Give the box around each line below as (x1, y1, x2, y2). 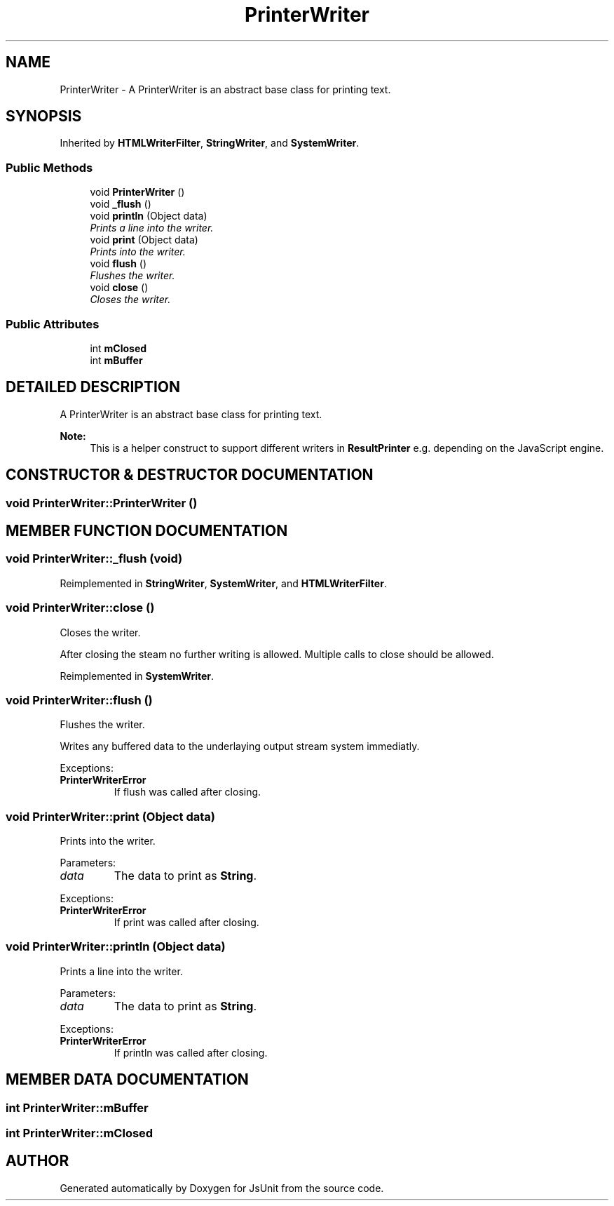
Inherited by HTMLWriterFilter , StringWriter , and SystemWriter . (60, 137, 360, 149)
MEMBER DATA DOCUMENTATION (6, 1071, 249, 1089)
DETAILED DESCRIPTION (6, 378, 181, 396)
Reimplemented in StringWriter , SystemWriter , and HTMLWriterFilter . (60, 577, 387, 589)
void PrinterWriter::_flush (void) (6, 551, 183, 566)
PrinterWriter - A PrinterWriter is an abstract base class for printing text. (60, 83, 391, 95)
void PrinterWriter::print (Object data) (6, 809, 215, 824)
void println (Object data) (90, 210, 207, 222)
